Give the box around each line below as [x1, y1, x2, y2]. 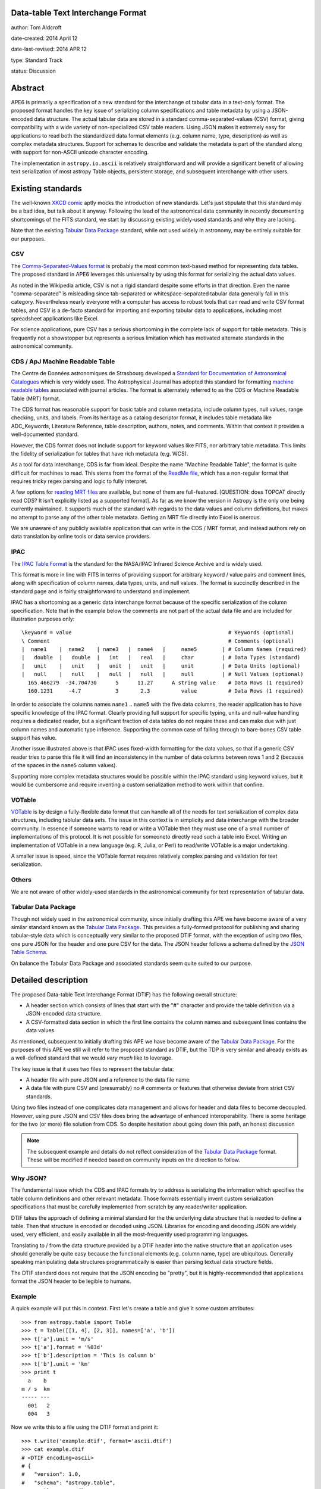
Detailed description [11, 975, 89, 985]
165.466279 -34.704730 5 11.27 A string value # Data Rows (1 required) [27, 679, 304, 686]
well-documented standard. [11, 431, 79, 438]
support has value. [11, 734, 57, 741]
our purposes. [11, 235, 46, 242]
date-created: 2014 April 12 [11, 35, 78, 42]
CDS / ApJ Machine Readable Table [11, 357, 115, 366]
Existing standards [11, 183, 83, 194]
